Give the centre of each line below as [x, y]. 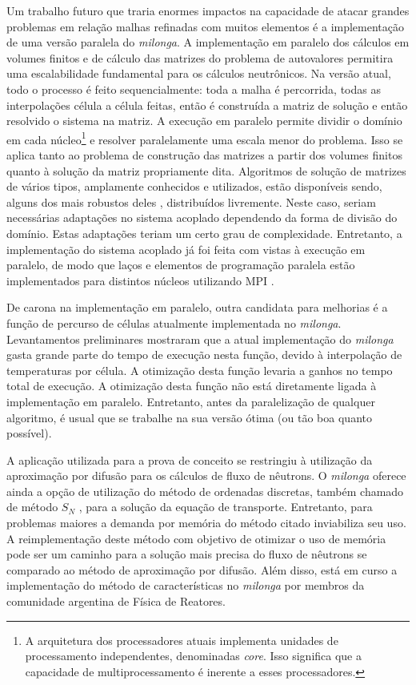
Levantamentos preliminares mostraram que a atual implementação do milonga [200, 338]
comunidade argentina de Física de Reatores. [116, 601]
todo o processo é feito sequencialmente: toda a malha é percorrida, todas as [194, 89]
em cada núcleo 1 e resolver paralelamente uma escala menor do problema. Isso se [205, 138]
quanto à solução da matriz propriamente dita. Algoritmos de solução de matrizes [206, 170]
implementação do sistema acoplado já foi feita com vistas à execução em [186, 249]
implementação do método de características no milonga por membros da [186, 585]
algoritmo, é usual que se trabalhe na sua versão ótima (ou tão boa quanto [189, 417]
